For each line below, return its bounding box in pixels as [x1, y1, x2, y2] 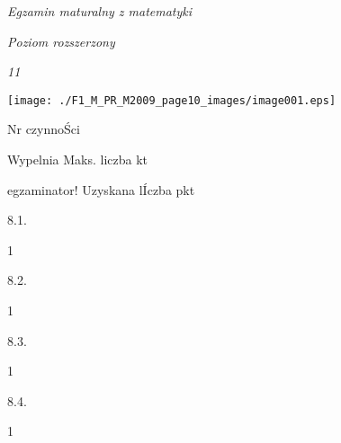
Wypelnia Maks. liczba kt [7, 150, 148, 169]
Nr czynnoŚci [7, 120, 80, 138]
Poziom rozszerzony [7, 31, 115, 50]
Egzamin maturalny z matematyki [7, 2, 193, 20]
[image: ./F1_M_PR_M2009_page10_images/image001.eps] [7, 93, 337, 107]
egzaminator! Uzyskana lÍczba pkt [7, 180, 195, 199]
